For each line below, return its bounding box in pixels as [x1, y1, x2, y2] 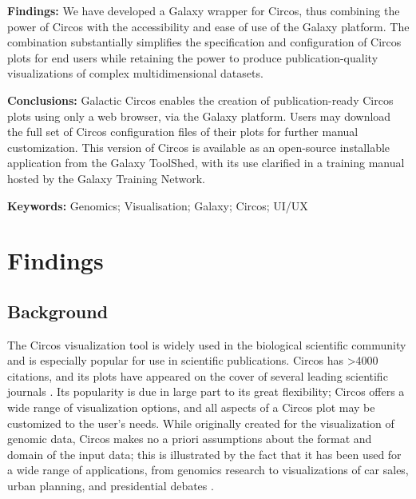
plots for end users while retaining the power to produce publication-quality [7, 49, 378, 66]
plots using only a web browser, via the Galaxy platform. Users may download [7, 107, 391, 124]
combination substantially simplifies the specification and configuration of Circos [7, 34, 402, 50]
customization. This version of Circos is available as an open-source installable [7, 138, 390, 155]
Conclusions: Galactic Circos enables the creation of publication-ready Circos [7, 91, 394, 108]
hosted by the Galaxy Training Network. [7, 170, 205, 186]
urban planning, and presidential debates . [7, 477, 214, 494]
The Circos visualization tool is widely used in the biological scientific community [7, 336, 406, 353]
